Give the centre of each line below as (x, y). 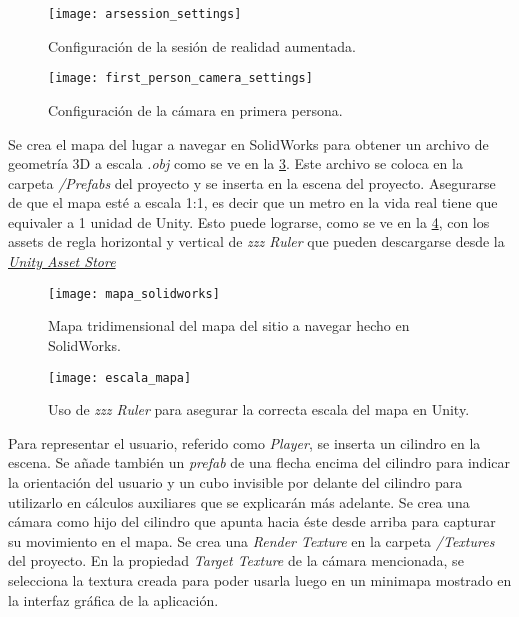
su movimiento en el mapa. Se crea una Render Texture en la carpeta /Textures (251, 540)
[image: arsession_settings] (145, 14)
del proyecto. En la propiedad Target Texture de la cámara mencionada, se (236, 560)
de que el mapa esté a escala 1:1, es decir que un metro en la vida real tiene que (253, 202)
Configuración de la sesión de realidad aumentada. (202, 45)
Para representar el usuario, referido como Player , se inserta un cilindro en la (244, 442)
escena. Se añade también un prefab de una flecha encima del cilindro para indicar (259, 462)
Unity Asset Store (62, 261)
